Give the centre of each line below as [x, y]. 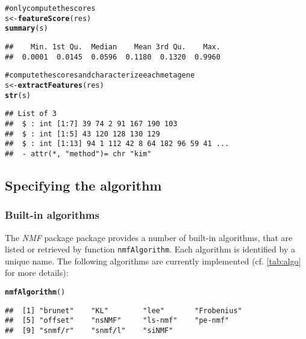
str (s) [18, 95]
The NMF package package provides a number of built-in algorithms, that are [149, 237]
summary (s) [27, 29]
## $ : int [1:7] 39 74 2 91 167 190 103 [91, 124]
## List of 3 [31, 114]
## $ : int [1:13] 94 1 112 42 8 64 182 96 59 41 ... [117, 144]
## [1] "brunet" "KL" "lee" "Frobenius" [123, 310]
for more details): [37, 273]
